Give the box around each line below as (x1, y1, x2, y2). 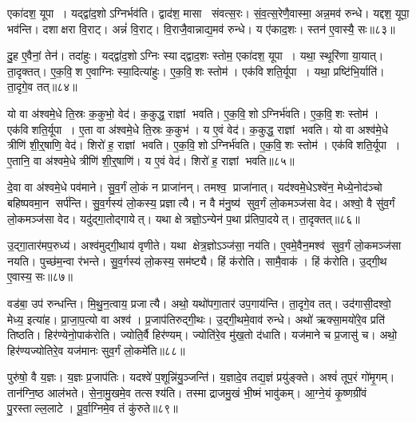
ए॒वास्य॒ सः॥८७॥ (7, 268, 73, 285)
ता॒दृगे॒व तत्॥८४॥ (7, 78, 77, 95)
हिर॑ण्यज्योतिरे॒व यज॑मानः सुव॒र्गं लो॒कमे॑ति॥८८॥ (7, 341, 185, 358)
